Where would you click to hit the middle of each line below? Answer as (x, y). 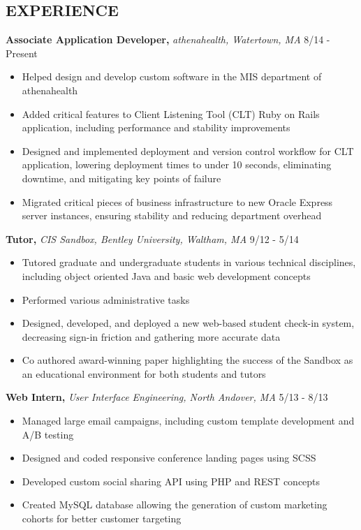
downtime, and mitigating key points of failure (121, 178)
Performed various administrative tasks (106, 299)
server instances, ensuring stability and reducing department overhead (172, 215)
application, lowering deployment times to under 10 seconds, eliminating (177, 164)
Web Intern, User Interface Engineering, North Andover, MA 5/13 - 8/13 (167, 397)
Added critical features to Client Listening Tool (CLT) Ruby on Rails (171, 113)
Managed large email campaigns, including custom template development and (188, 421)
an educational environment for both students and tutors (144, 373)
